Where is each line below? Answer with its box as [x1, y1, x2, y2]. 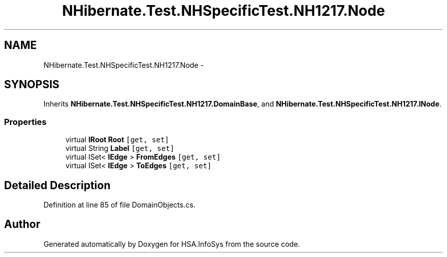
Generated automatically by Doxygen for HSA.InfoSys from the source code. [43, 239, 300, 248]
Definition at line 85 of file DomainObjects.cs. [43, 200, 195, 210]
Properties [4, 116, 47, 127]
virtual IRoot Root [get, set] [65, 135, 169, 144]
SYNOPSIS [4, 78, 60, 91]
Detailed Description [4, 178, 111, 192]
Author [4, 218, 40, 231]
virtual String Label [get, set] [65, 144, 175, 153]
